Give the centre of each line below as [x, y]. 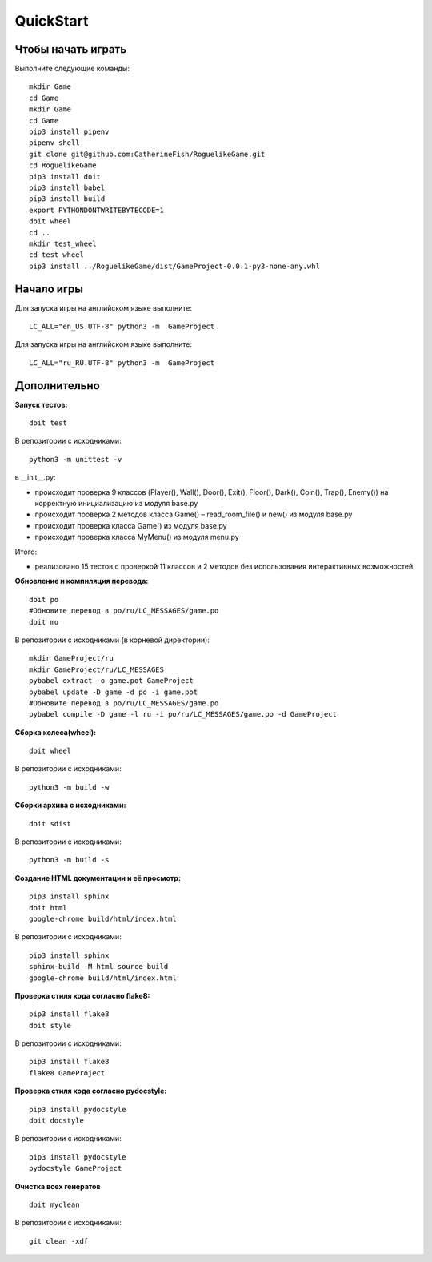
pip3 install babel [67, 187]
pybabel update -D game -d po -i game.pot [114, 692]
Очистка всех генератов [58, 1186]
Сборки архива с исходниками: [70, 806]
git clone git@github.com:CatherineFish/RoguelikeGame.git [147, 154]
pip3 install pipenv [69, 132]
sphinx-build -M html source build [99, 967]
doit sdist [50, 824]
